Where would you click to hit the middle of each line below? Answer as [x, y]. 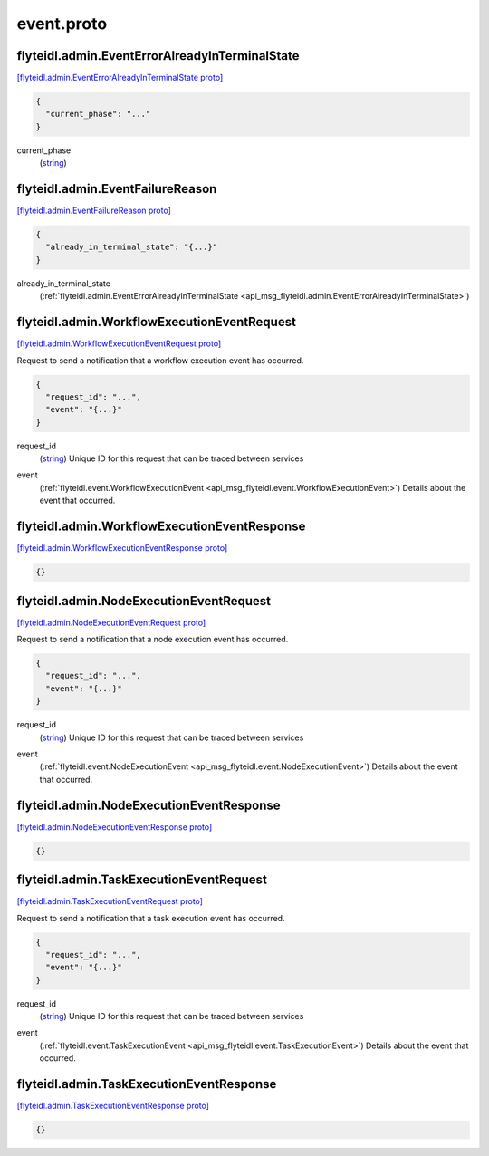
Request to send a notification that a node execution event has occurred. [153, 640]
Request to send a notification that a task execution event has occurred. [151, 918]
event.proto [62, 24]
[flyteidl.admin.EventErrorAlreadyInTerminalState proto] [120, 78]
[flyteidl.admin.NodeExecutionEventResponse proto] [115, 827]
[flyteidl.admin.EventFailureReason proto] [94, 211]
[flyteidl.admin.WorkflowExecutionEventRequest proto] [119, 343]
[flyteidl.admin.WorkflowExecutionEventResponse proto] [122, 548]
